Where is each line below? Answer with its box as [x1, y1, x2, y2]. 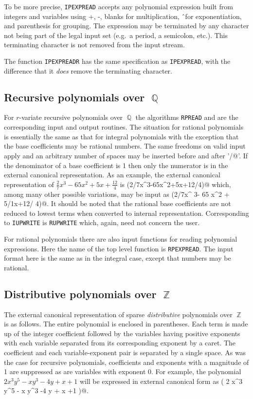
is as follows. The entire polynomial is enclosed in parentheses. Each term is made [4, 319, 248, 329]
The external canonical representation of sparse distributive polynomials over [4, 309, 233, 319]
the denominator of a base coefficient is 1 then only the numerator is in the [4, 160, 228, 170]
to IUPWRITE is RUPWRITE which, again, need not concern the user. [4, 217, 200, 228]
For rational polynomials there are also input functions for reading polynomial [4, 233, 237, 244]
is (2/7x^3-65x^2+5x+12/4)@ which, [120, 179, 231, 189]
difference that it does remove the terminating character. [4, 65, 172, 76]
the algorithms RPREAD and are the [135, 112, 238, 122]
